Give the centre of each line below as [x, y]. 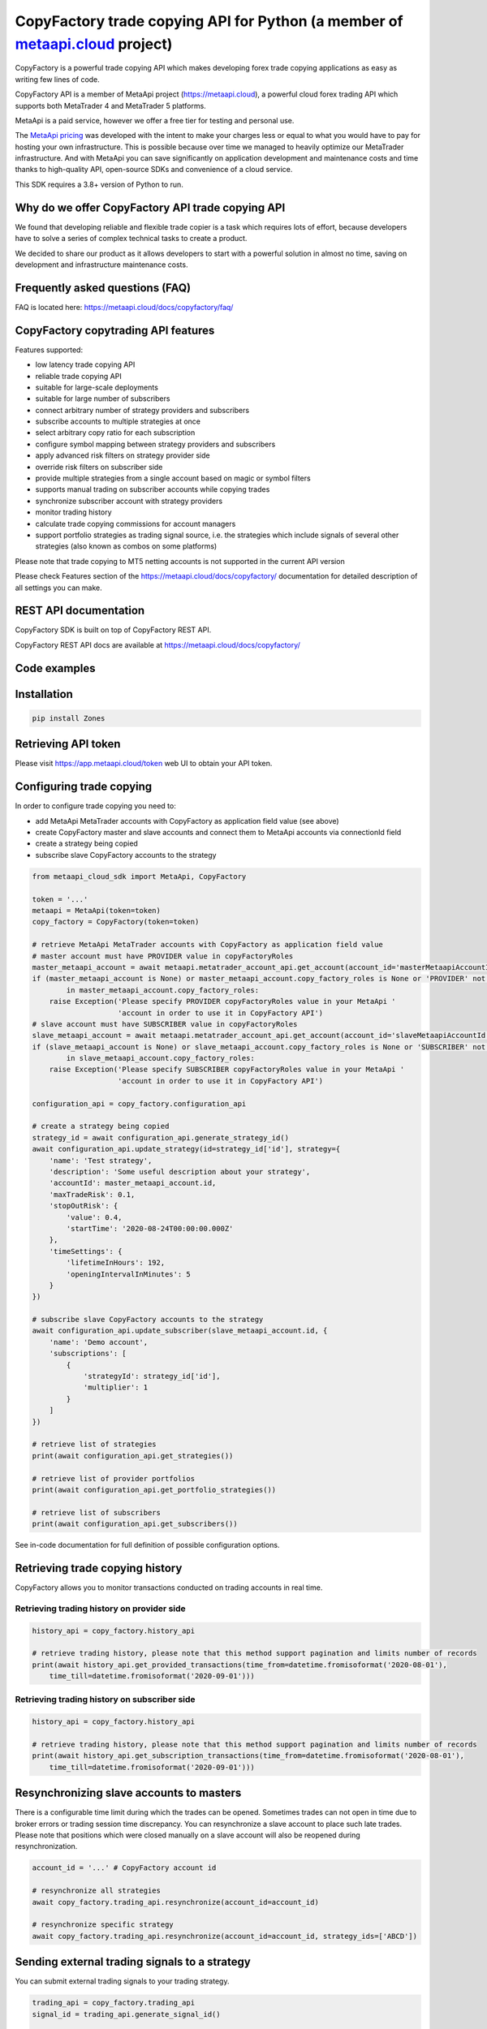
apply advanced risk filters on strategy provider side [123, 455]
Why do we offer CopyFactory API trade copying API [150, 207]
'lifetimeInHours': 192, [116, 1263]
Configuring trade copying [84, 787]
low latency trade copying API [85, 364]
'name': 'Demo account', [99, 1342]
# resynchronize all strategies [97, 1891]
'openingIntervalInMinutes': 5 [128, 1274]
